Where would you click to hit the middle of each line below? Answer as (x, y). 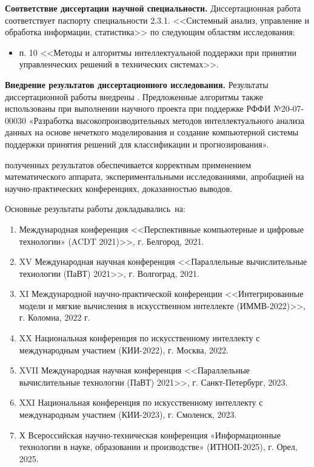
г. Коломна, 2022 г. (55, 317)
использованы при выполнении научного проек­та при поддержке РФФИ (138, 108)
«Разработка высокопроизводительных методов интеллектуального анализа (166, 120)
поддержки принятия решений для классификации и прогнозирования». (137, 144)
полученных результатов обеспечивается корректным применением (128, 164)
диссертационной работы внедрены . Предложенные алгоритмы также (134, 96)
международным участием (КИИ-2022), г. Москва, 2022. (124, 349)
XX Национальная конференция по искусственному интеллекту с (139, 338)
